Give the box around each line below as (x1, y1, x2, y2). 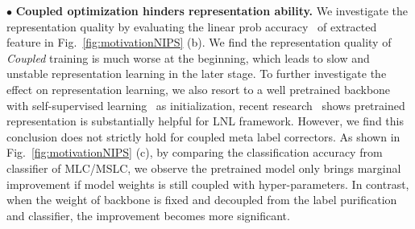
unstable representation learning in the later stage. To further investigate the (6, 65, 387, 82)
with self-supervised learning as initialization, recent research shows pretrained (6, 96, 405, 113)
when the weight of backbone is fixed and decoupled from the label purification (6, 191, 397, 208)
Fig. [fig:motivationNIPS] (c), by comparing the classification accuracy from (6, 144, 383, 161)
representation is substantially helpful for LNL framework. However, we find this (6, 112, 404, 129)
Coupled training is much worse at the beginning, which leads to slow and (6, 49, 370, 66)
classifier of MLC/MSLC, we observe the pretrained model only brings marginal (6, 159, 401, 176)
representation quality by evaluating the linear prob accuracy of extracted (6, 18, 377, 35)
